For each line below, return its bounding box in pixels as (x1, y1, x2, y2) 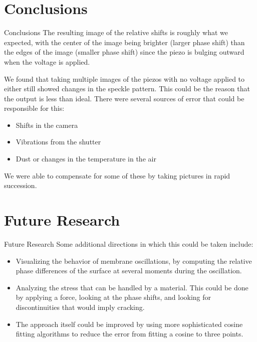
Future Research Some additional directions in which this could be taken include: (4, 238, 253, 249)
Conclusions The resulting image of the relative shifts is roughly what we (4, 27, 228, 38)
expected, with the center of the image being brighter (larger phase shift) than (4, 37, 245, 47)
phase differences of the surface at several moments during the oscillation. (16, 265, 242, 276)
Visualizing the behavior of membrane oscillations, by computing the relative (16, 255, 252, 266)
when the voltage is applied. (4, 56, 90, 67)
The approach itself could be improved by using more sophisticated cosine (16, 318, 243, 329)
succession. (4, 180, 37, 191)
